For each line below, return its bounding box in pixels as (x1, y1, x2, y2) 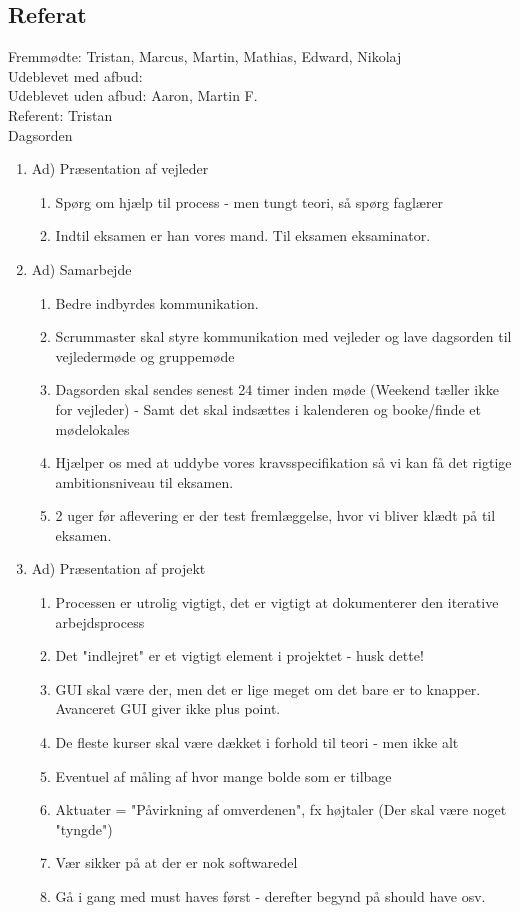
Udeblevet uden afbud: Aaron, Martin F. (8, 85, 258, 106)
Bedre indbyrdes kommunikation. (55, 292, 259, 313)
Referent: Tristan (8, 104, 113, 125)
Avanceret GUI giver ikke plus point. (55, 698, 281, 719)
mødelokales (55, 418, 130, 439)
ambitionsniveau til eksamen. (55, 471, 234, 492)
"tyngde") (55, 818, 113, 839)
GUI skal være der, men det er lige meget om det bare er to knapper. (55, 678, 481, 699)
